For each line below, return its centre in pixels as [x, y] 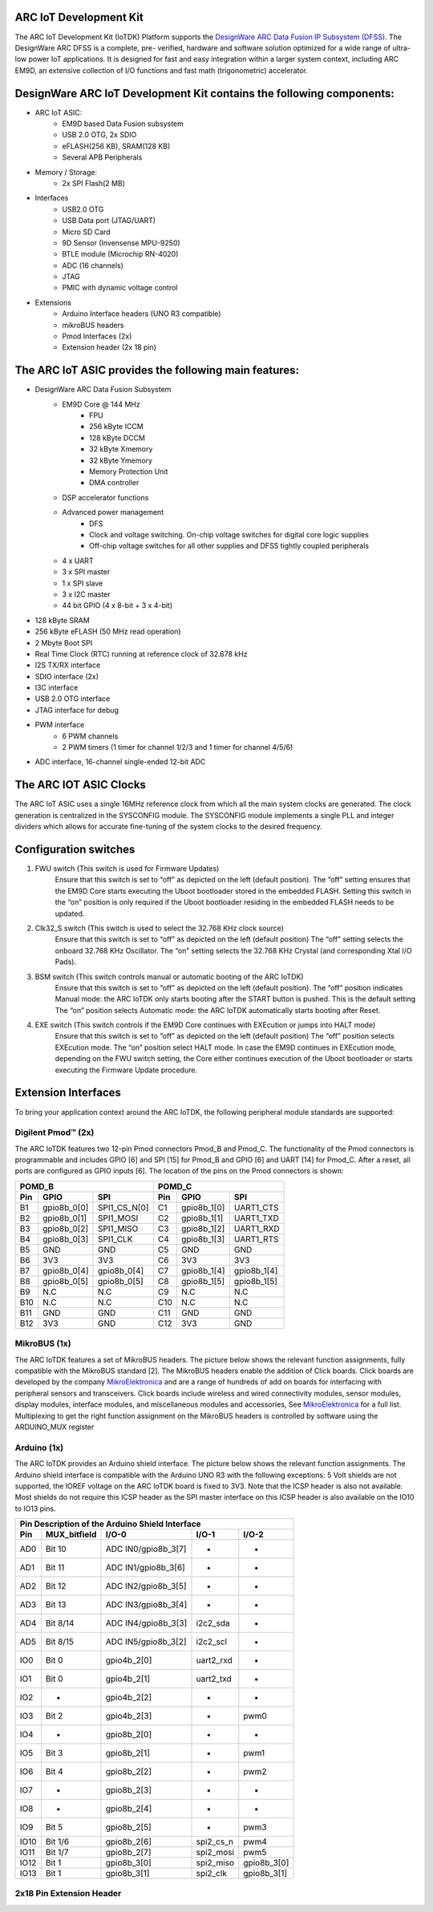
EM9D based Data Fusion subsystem [123, 124]
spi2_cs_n [215, 1842]
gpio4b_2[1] [128, 1679]
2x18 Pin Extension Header [68, 1894]
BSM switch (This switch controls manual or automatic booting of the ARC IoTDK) [169, 976]
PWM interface [60, 725]
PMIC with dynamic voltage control [120, 288]
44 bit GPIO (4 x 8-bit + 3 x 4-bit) [117, 606]
